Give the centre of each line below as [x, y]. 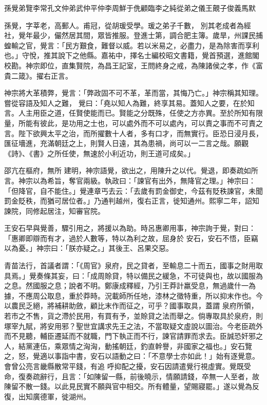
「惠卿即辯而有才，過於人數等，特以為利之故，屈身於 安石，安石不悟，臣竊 [131, 238]
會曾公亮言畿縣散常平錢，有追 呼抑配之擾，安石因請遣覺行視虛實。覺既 [124, 366]
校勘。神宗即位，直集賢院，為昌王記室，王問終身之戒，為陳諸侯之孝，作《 [130, 65]
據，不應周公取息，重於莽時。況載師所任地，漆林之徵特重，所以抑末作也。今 [133, 295]
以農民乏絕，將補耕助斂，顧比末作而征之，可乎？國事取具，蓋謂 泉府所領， [131, 306]
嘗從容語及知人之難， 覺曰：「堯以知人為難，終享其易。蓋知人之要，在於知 [129, 103]
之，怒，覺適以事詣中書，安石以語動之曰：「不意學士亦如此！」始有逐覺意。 [132, 356]
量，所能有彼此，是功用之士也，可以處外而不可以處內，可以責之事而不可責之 [133, 123]
